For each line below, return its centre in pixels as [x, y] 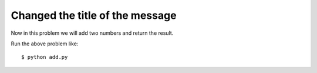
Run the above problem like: [45, 44]
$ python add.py [45, 57]
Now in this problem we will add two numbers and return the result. [92, 33]
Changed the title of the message [94, 15]
